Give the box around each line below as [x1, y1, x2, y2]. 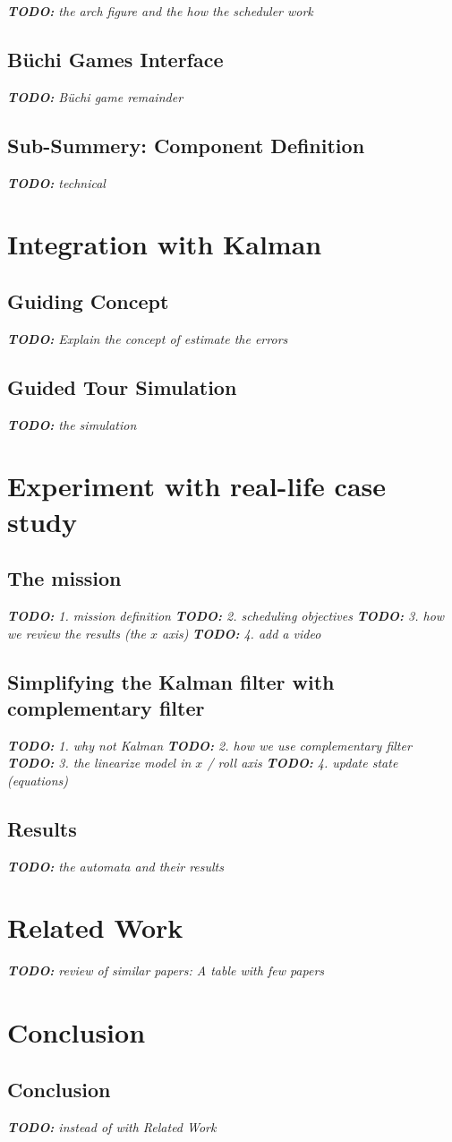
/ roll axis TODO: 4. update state [207, 753, 398, 772]
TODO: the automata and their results [7, 856, 224, 875]
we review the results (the [7, 623, 146, 642]
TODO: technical [7, 173, 106, 192]
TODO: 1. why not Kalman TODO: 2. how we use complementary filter [7, 735, 412, 754]
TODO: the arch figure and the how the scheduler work [7, 2, 313, 20]
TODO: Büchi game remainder [7, 87, 183, 106]
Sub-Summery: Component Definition [7, 131, 365, 159]
